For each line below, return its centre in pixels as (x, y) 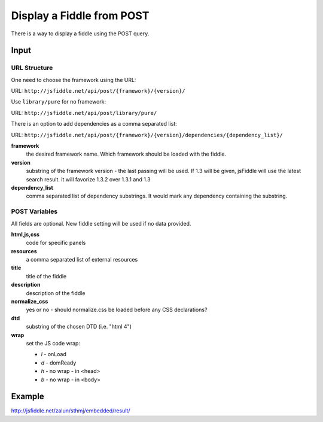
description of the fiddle (56, 293)
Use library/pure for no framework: (59, 102)
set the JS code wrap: (53, 343)
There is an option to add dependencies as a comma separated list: (94, 124)
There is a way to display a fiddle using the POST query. (80, 34)
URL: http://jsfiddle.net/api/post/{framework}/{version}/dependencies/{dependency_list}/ (147, 135)
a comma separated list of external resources (82, 260)
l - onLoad (54, 354)
